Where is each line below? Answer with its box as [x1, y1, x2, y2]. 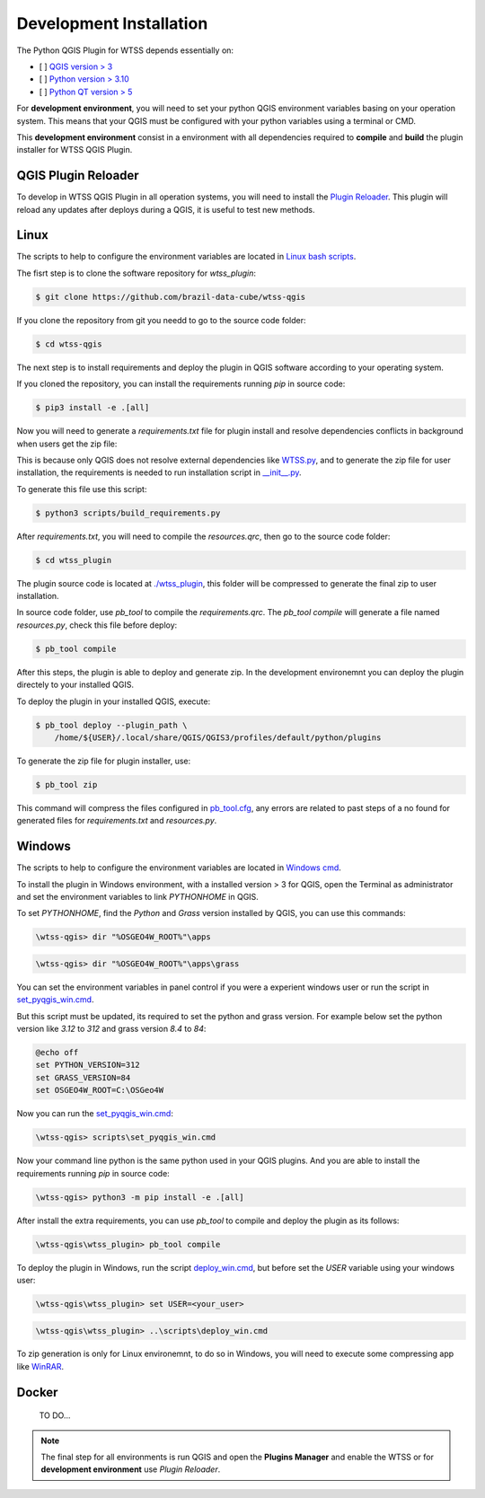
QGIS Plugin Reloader [16, 168, 139, 183]
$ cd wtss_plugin [35, 555, 112, 565]
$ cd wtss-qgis [35, 339, 102, 349]
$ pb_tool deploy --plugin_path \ [35, 719, 188, 730]
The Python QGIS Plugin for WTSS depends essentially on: [16, 45, 234, 56]
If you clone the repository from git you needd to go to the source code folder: [16, 314, 306, 325]
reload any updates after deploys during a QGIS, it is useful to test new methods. [16, 204, 315, 215]
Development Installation [16, 13, 208, 33]
